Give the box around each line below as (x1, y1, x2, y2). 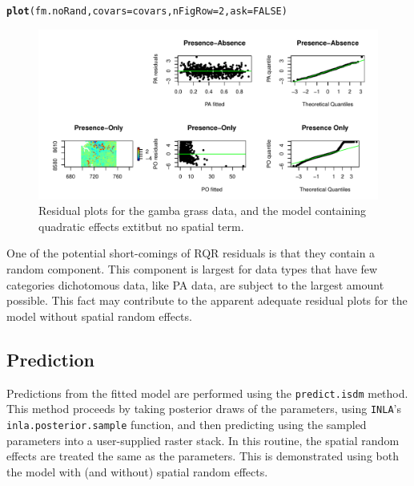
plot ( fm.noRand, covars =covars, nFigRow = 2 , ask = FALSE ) (6, 6, 287, 17)
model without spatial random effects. (6, 307, 192, 324)
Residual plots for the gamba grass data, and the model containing (38, 202, 366, 219)
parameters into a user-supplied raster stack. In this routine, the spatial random (6, 431, 400, 448)
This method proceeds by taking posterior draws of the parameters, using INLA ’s (6, 400, 401, 417)
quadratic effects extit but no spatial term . (38, 217, 244, 234)
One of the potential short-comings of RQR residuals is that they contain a (6, 245, 376, 261)
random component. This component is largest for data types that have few (6, 261, 378, 277)
